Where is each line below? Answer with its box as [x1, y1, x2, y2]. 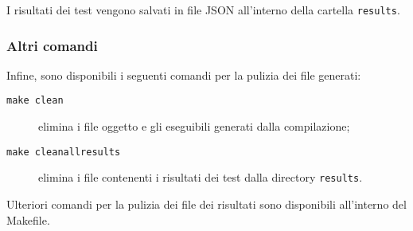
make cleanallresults [6, 146, 121, 158]
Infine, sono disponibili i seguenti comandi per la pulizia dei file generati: [6, 66, 361, 83]
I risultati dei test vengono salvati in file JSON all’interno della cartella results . [6, 2, 400, 18]
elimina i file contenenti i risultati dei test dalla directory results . [38, 169, 363, 186]
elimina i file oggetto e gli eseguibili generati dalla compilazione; [38, 118, 350, 135]
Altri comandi [6, 35, 98, 55]
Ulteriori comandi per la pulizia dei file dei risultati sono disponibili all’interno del [6, 196, 407, 213]
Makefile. [6, 211, 50, 228]
